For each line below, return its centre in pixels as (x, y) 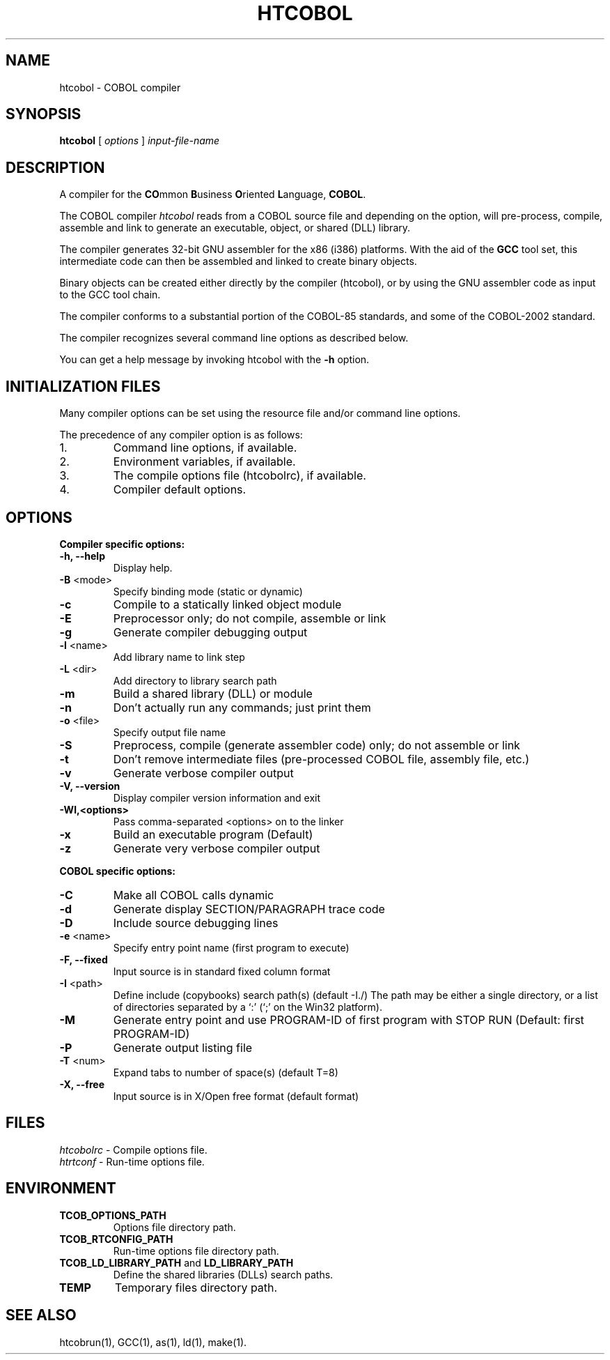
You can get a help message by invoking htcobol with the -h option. (214, 360)
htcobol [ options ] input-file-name (140, 141)
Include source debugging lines (196, 923)
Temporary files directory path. (196, 1287)
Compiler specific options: (122, 544)
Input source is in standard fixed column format (222, 971)
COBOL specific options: (118, 871)
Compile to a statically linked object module (227, 604)
